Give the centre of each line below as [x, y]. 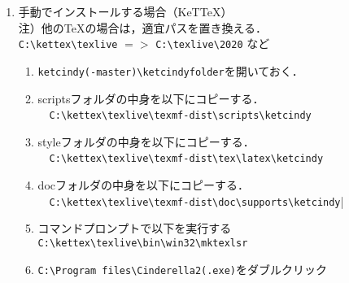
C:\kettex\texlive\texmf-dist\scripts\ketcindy [180, 116]
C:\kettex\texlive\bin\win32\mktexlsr [143, 243]
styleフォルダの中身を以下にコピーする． [146, 141]
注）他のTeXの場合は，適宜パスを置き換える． [143, 27]
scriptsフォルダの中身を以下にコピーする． [151, 98]
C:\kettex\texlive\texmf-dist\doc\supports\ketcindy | [196, 200]
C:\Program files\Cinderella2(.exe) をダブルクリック [182, 269]
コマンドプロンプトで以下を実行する [135, 228]
